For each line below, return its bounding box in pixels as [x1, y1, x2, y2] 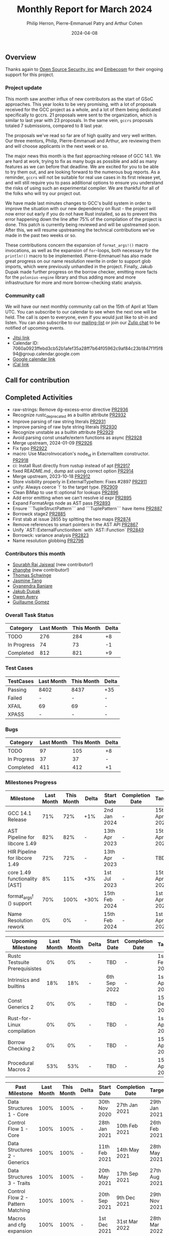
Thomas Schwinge [12, 572, 52, 578]
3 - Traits [8, 1180, 31, 1187]
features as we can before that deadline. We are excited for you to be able [5, 163, 159, 169]
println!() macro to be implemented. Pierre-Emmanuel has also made [5, 253, 152, 259]
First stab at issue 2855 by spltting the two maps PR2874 [12, 516, 131, 522]
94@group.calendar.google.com [12, 350, 80, 356]
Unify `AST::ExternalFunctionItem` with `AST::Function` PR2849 [12, 527, 144, 533]
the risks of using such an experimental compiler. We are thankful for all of [5, 185, 159, 191]
